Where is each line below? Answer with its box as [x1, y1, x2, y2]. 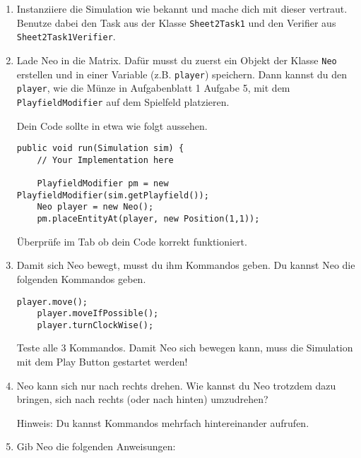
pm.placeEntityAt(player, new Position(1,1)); [37, 214, 260, 224]
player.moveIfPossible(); [37, 308, 159, 319]
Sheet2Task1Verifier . [16, 29, 116, 44]
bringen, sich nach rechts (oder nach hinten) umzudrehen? [16, 392, 268, 406]
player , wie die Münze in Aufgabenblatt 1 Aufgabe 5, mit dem [16, 80, 290, 95]
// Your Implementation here [37, 155, 174, 165]
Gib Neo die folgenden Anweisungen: [16, 439, 176, 454]
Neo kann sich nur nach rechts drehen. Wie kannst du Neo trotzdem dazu [16, 378, 336, 392]
